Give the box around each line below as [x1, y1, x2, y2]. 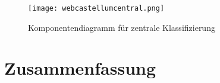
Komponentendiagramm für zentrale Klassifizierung [28, 21, 215, 33]
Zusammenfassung [4, 56, 156, 80]
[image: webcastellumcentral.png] [28, 4, 165, 12]
